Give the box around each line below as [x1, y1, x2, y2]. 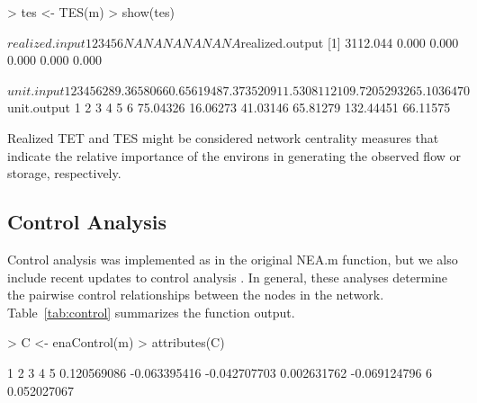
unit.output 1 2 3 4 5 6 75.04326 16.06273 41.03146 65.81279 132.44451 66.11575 [7, 98, 451, 117]
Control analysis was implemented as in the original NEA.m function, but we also [7, 249, 458, 268]
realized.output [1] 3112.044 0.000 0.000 [240, 32, 459, 51]
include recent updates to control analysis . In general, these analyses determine [7, 267, 448, 286]
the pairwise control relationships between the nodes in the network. [7, 285, 384, 304]
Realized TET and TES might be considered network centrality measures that [7, 128, 439, 147]
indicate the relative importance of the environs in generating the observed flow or [7, 146, 461, 165]
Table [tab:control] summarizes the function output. [7, 302, 295, 321]
